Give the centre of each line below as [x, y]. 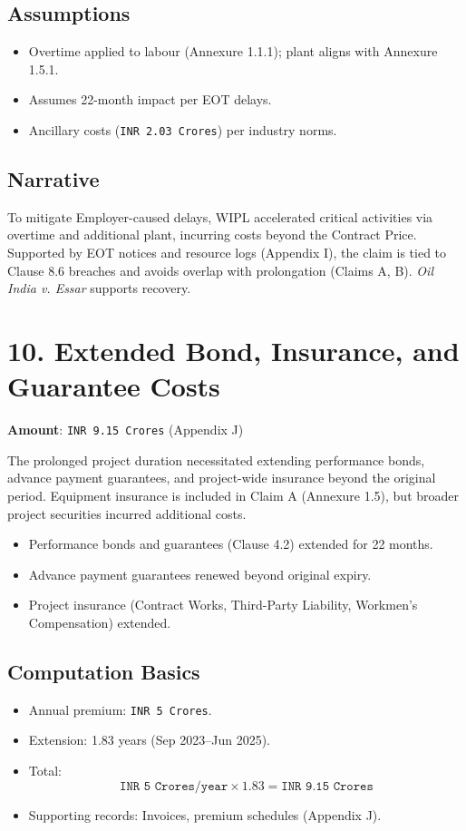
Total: [45, 770]
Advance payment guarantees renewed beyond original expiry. [200, 574]
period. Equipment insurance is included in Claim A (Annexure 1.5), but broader [233, 495]
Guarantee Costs [114, 386]
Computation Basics [104, 671]
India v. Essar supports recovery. [99, 288]
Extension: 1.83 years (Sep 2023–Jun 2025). [150, 740]
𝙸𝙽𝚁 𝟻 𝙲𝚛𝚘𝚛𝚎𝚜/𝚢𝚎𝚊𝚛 [174, 786]
